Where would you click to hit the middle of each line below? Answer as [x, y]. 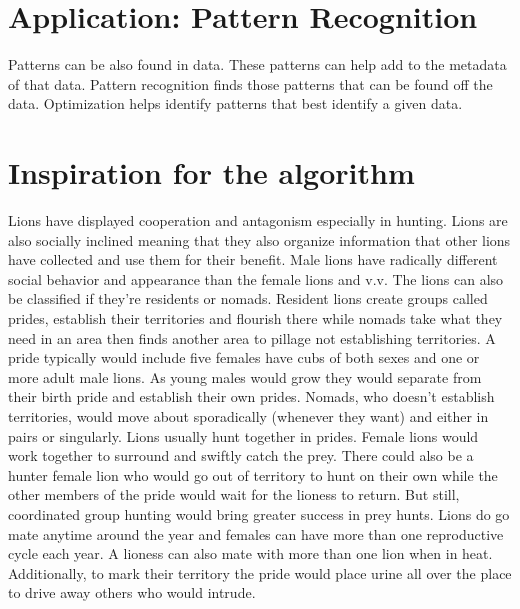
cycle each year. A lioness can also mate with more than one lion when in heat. [250, 553]
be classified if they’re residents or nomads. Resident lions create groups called [248, 298]
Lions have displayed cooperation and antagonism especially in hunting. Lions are [258, 220]
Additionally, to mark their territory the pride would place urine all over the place [260, 572]
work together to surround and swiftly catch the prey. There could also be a [241, 455]
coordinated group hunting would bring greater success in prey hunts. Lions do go [259, 513]
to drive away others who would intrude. [132, 592]
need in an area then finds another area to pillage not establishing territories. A [252, 337]
